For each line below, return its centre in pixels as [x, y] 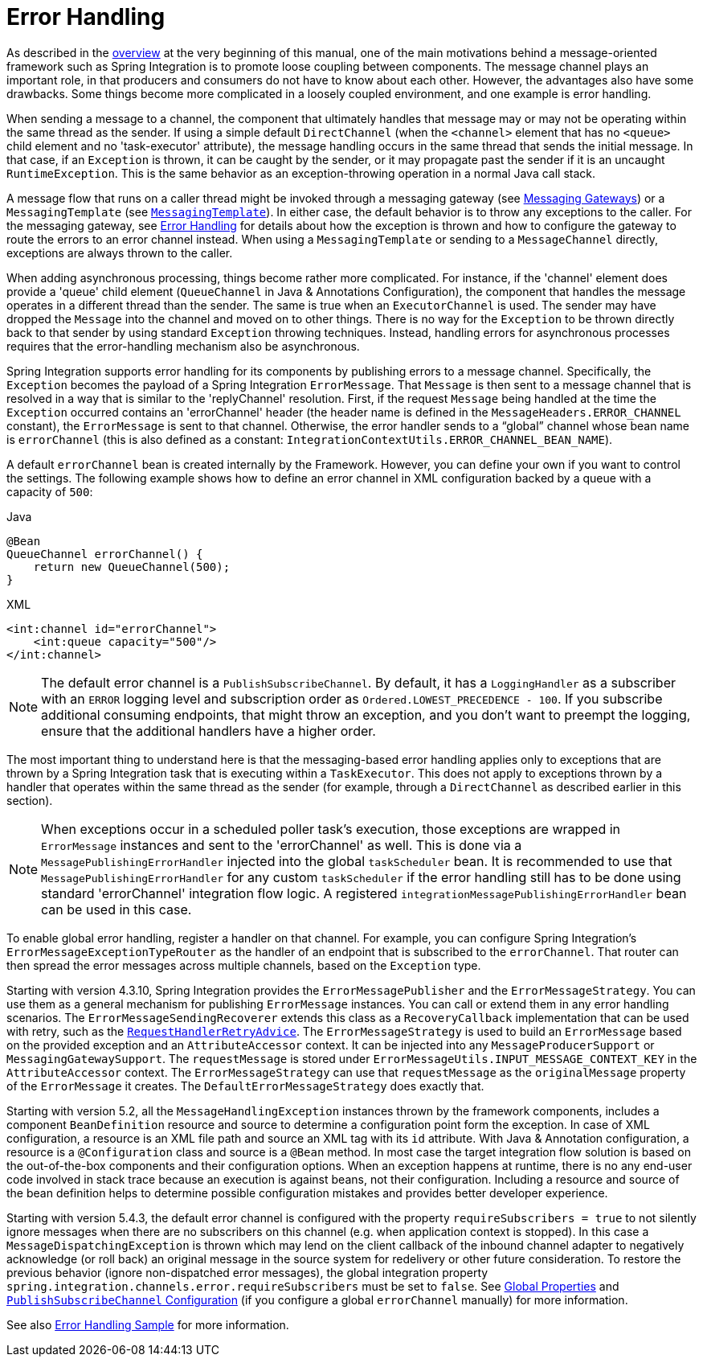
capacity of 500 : [50, 491]
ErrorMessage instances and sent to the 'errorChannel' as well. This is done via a [282, 845]
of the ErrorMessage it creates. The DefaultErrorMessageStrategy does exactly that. [245, 1086]
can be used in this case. [116, 909]
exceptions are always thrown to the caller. [120, 252]
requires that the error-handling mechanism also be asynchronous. [183, 346]
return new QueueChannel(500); [132, 567]
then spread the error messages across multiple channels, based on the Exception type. [244, 965]
